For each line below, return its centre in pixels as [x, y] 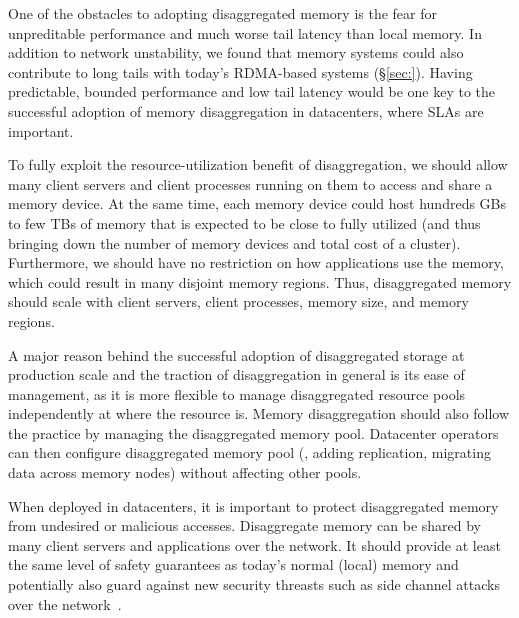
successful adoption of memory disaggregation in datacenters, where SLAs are [246, 110]
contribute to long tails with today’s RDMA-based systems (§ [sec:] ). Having [240, 71]
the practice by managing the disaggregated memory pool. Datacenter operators [253, 432]
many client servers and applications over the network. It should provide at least [254, 544]
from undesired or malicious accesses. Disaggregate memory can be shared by [245, 525]
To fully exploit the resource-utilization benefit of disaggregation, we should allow [258, 164]
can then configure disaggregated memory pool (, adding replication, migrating [249, 452]
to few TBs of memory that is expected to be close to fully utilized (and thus [244, 222]
